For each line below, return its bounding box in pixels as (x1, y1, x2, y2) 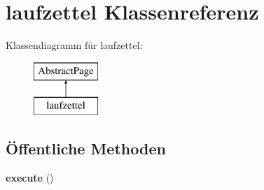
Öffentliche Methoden (6, 138, 166, 159)
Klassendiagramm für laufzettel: (6, 38, 143, 52)
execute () (6, 170, 54, 185)
